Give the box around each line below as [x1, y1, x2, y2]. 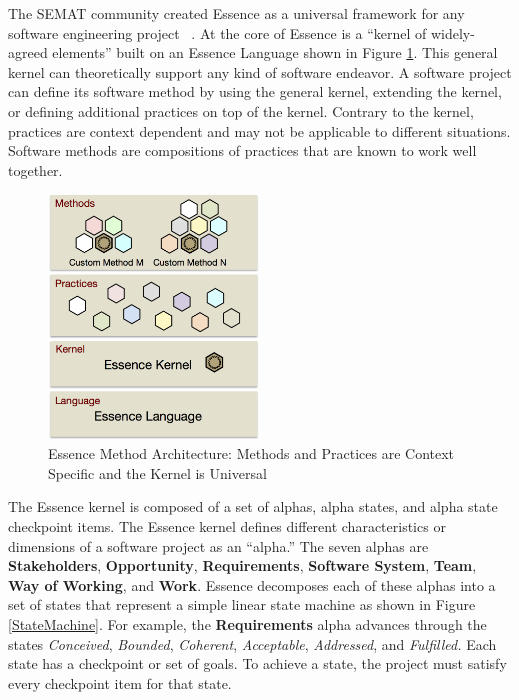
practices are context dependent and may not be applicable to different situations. [8, 120, 511, 141]
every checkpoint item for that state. [8, 672, 232, 693]
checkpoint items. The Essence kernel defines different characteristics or [8, 516, 446, 537]
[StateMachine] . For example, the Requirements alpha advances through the [8, 614, 487, 635]
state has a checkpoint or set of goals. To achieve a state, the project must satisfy [8, 653, 507, 674]
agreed [8, 42, 48, 63]
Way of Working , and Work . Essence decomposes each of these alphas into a [8, 574, 496, 595]
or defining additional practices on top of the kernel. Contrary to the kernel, [8, 100, 474, 121]
